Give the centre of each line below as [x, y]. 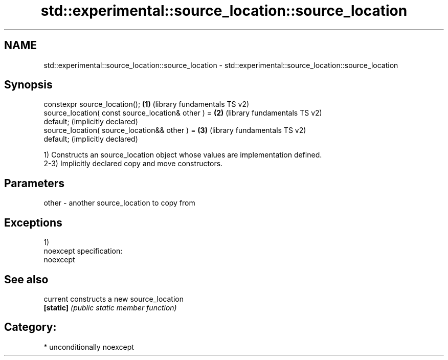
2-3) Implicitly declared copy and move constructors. [133, 164]
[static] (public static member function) [110, 307]
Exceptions [33, 222]
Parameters [34, 183]
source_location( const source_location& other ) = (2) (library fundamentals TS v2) [183, 113]
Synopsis [28, 85]
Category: [30, 327]
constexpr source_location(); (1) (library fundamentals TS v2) [147, 104]
